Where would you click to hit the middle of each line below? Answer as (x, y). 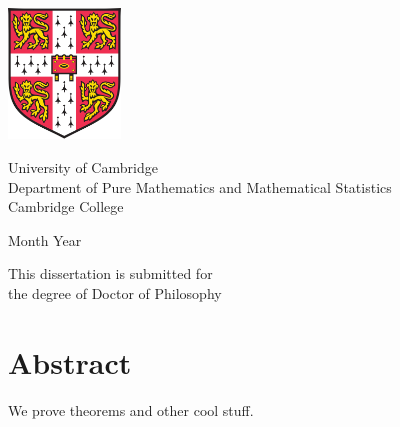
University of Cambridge (83, 167)
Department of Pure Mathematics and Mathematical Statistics (200, 186)
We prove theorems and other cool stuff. (131, 409)
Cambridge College (66, 206)
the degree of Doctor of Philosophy (115, 293)
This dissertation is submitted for (110, 273)
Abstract (70, 361)
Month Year (45, 239)
